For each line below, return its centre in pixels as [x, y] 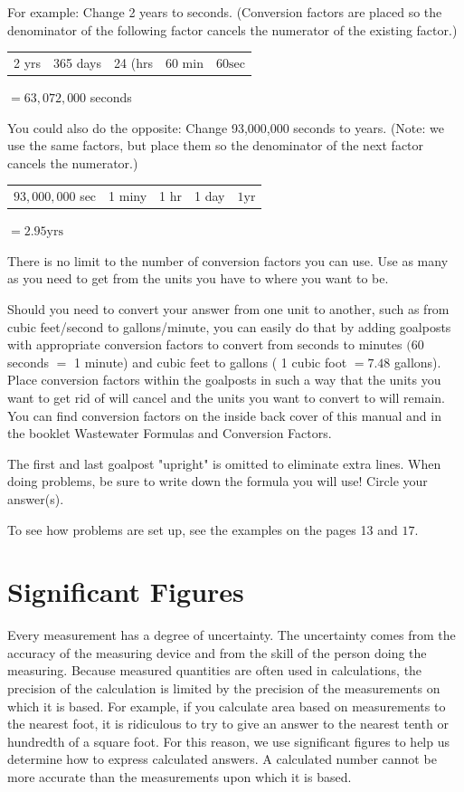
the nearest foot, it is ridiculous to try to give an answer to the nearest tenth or [228, 724]
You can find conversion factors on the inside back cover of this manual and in [224, 415]
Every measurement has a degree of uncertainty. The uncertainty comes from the [232, 635]
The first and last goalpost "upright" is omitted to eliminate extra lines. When [224, 463]
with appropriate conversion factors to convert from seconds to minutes [205, 344]
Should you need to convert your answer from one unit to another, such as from [228, 309]
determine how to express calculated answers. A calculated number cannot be [222, 759]
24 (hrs [133, 62]
